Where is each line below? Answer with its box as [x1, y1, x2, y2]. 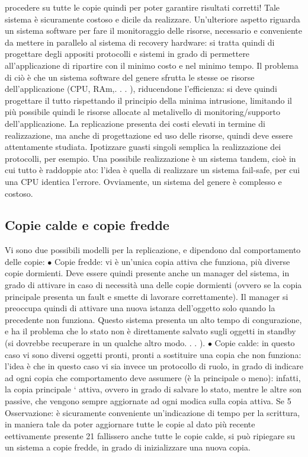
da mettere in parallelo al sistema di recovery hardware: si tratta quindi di [5, 36, 275, 48]
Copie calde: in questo [214, 337, 295, 349]
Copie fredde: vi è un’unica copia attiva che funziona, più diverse [54, 255, 290, 267]
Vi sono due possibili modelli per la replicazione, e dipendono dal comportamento [5, 244, 301, 256]
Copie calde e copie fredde [5, 216, 169, 234]
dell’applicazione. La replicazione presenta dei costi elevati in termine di [5, 117, 265, 129]
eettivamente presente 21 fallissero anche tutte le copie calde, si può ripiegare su [5, 429, 296, 442]
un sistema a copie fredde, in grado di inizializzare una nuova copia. [5, 441, 251, 453]
